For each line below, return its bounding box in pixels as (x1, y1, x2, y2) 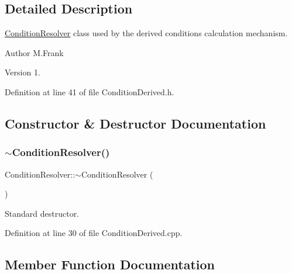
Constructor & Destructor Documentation (5, 114, 266, 132)
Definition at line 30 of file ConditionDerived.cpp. (5, 227, 183, 239)
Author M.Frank (5, 46, 64, 58)
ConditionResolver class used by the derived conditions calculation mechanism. (5, 27, 288, 39)
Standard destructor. (5, 207, 80, 219)
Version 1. (5, 66, 40, 78)
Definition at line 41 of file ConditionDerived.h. (5, 85, 174, 98)
